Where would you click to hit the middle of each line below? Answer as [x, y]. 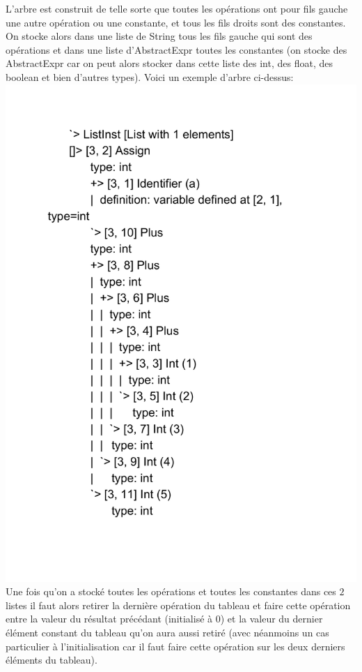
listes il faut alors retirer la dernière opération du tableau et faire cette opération [178, 605]
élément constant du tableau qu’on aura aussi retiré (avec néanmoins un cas [167, 633]
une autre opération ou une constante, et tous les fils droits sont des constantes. [176, 22]
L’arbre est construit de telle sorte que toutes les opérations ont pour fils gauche [177, 8]
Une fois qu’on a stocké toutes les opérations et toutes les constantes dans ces [171, 591]
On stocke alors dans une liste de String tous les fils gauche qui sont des [159, 36]
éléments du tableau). [52, 660]
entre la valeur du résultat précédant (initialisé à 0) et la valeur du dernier [164, 619]
